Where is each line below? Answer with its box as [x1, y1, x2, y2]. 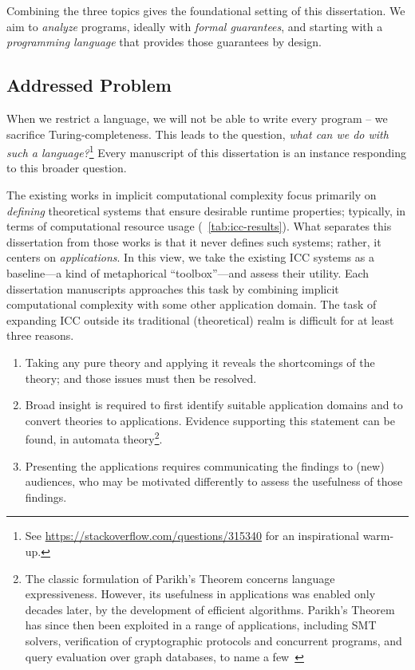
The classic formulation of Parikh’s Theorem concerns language [25, 569, 335, 586]
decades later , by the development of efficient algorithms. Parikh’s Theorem [25, 601, 395, 617]
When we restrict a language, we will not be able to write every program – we [6, 109, 388, 126]
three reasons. [6, 327, 74, 344]
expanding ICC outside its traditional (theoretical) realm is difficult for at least [6, 311, 394, 328]
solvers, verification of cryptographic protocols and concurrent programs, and [25, 632, 402, 648]
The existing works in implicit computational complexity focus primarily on [6, 187, 377, 203]
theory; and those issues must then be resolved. [25, 369, 257, 386]
